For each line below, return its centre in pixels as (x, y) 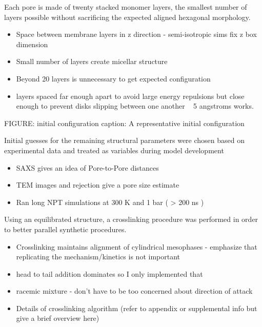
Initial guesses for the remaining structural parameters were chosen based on (124, 140)
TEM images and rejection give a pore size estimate (98, 185)
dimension (32, 44)
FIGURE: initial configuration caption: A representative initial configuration (124, 123)
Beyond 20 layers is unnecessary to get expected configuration (113, 78)
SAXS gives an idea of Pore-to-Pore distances (87, 167)
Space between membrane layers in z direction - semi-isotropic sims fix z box (136, 34)
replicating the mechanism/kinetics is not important (98, 257)
